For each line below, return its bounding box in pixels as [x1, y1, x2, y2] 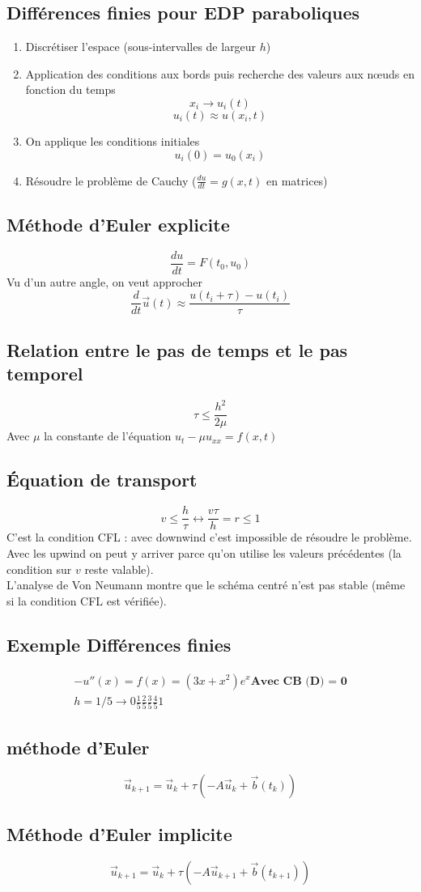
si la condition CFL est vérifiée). [6, 592, 167, 609]
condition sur [6, 560, 72, 577]
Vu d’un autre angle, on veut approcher [6, 273, 203, 290]
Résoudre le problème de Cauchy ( [25, 172, 197, 189]
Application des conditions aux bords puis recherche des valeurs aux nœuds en [25, 65, 415, 82]
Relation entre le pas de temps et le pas [6, 337, 348, 362]
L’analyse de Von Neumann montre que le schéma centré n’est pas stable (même [6, 576, 406, 593]
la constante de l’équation [44, 427, 172, 444]
